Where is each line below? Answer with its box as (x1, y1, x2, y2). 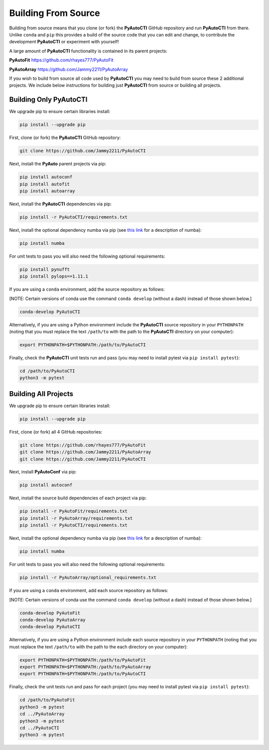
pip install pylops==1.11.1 (19, 274, 88, 279)
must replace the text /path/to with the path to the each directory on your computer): (9, 643, 188, 650)
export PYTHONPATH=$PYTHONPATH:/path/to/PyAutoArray (19, 664, 151, 670)
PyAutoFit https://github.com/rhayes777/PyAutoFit (9, 57, 114, 63)
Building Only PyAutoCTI (9, 95, 88, 104)
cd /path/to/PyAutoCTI (19, 368, 75, 374)
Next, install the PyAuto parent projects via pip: (9, 161, 107, 167)
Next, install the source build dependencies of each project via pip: (9, 495, 147, 501)
